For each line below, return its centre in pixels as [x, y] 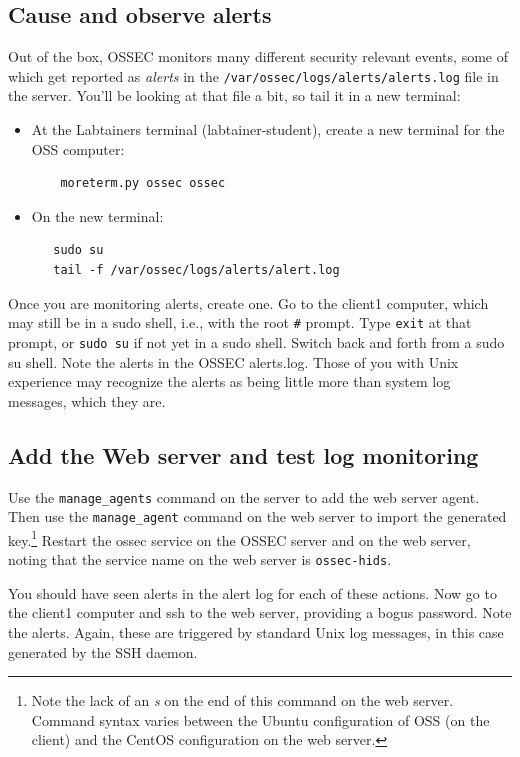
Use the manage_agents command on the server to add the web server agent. [244, 496]
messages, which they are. [87, 400]
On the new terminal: [97, 215]
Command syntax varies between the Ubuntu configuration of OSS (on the [260, 719]
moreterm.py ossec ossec [143, 183]
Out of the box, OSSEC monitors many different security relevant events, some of [258, 56]
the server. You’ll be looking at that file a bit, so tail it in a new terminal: [234, 95]
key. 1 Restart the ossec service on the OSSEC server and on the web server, [239, 538]
